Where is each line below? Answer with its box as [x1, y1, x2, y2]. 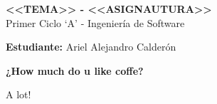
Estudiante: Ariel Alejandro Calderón [6, 39, 176, 54]
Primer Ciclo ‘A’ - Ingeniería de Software [6, 15, 185, 30]
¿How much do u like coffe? [6, 63, 144, 78]
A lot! [6, 87, 31, 102]
